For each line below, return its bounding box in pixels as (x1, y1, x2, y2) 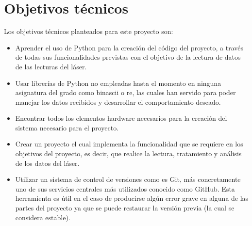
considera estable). (15, 212, 70, 222)
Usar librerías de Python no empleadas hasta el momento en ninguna (15, 78, 221, 88)
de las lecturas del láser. (15, 61, 87, 71)
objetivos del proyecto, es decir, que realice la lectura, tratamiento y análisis (15, 148, 242, 159)
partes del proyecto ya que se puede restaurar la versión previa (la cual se (15, 203, 235, 213)
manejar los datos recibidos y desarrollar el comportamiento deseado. (15, 97, 221, 107)
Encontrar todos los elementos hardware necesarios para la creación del (15, 113, 227, 123)
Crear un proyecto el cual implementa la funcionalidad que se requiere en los (15, 139, 243, 149)
